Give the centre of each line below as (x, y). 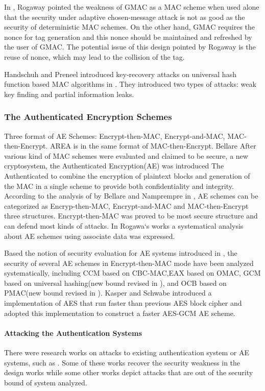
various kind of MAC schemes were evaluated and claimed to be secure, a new (126, 155)
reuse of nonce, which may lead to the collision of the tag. (94, 56)
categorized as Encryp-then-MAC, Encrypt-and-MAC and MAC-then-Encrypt (126, 205)
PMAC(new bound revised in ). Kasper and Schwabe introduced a (108, 293)
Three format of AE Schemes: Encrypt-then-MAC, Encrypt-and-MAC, (115, 136)
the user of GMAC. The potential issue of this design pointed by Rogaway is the (130, 47)
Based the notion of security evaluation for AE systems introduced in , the (121, 253)
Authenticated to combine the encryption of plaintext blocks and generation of (127, 175)
